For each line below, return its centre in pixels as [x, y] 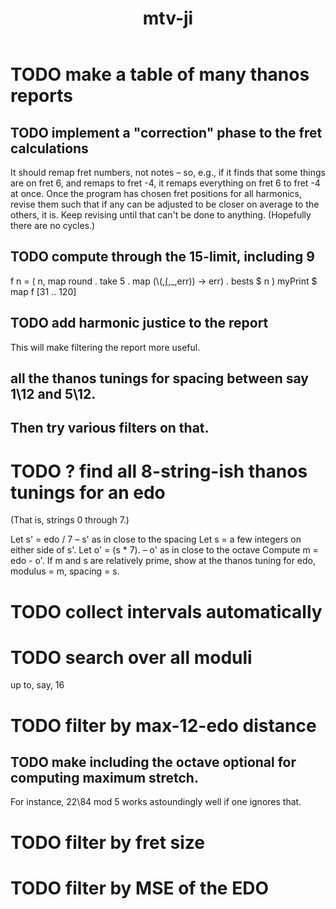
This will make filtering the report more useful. [105, 347]
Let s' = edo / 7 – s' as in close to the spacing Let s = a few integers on [156, 539]
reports [41, 96]
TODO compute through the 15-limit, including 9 [162, 257]
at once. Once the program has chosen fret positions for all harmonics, [156, 193]
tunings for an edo [88, 492]
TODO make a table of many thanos [160, 74]
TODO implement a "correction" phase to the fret [166, 132]
